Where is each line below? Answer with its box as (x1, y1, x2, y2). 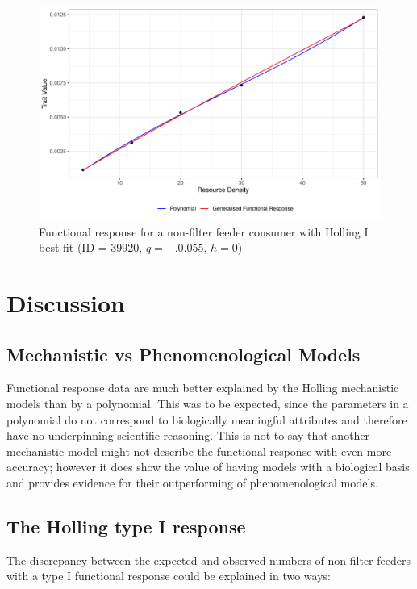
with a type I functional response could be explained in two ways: (6, 567, 331, 584)
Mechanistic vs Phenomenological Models (6, 341, 361, 366)
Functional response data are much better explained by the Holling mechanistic (6, 379, 399, 396)
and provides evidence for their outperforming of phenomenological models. (6, 474, 378, 491)
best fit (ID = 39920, (39, 239, 143, 256)
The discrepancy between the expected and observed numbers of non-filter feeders (6, 551, 411, 568)
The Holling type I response (6, 513, 246, 538)
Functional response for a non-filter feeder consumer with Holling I (39, 223, 369, 240)
